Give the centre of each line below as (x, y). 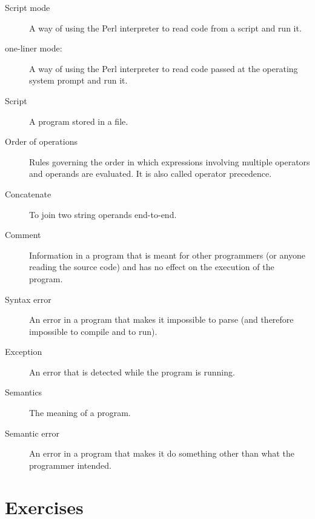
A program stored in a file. (79, 121)
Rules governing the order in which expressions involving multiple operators (170, 161)
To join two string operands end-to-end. (103, 214)
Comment (23, 235)
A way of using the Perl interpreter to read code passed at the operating (164, 68)
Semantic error (32, 433)
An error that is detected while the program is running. (132, 372)
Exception (24, 352)
